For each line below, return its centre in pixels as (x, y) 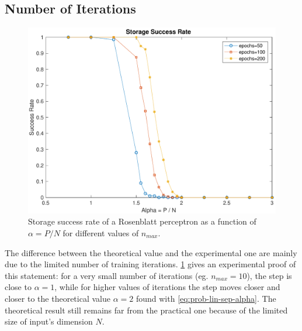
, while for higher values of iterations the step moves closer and (167, 287)
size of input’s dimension (49, 321)
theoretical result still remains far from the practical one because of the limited (146, 310)
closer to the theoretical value (58, 298)
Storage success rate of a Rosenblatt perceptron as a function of (142, 221)
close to (18, 287)
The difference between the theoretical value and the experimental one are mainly (151, 252)
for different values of (101, 232)
